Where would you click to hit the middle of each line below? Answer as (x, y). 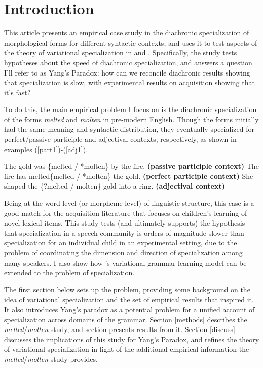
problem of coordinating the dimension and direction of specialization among (123, 252)
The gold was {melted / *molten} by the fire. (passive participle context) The (131, 166)
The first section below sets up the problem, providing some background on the (127, 289)
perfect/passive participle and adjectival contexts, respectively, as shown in (120, 139)
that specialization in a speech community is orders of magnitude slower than (124, 232)
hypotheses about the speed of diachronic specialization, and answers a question (128, 62)
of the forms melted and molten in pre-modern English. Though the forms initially (131, 119)
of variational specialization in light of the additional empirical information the (127, 349)
